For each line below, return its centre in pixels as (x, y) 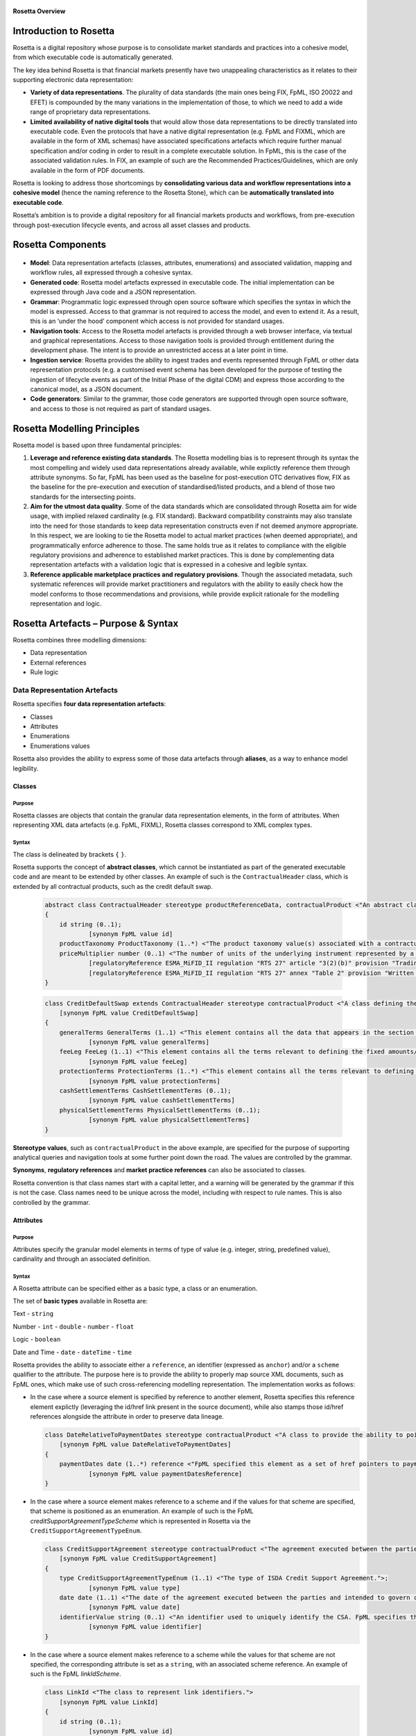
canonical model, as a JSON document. (87, 390)
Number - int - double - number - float (73, 1326)
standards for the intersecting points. (83, 496)
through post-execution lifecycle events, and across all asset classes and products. (132, 225)
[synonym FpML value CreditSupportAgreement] (138, 1559)
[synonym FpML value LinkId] (109, 1702)
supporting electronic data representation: (73, 80)
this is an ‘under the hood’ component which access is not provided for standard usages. (157, 321)
